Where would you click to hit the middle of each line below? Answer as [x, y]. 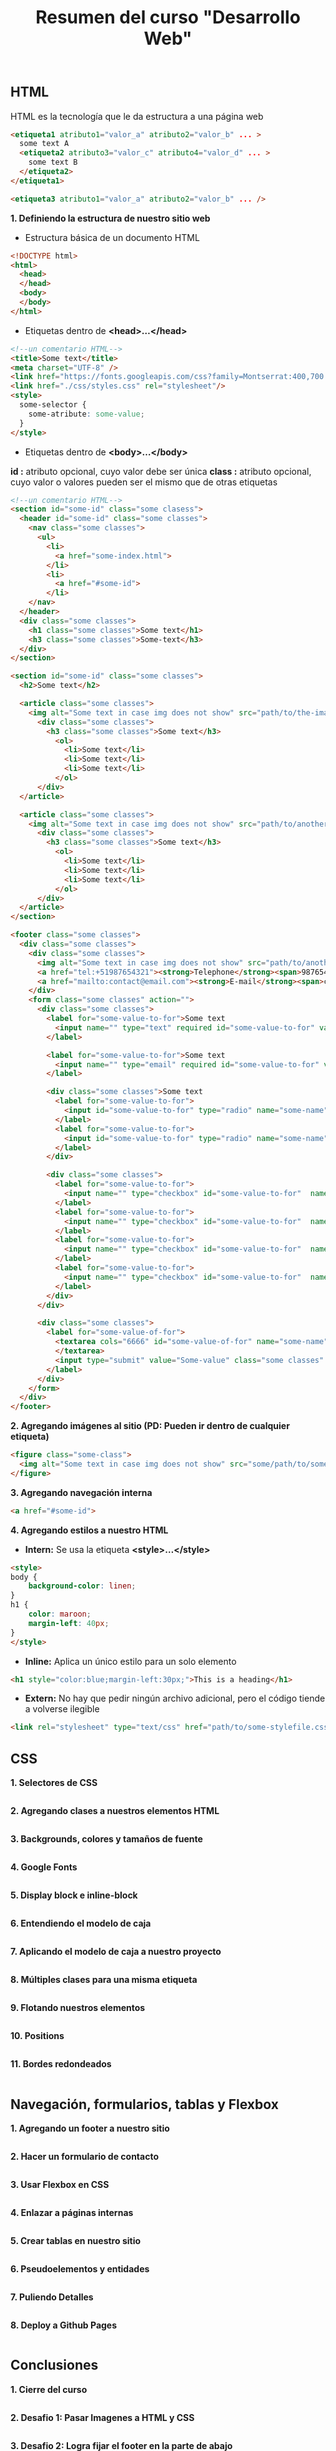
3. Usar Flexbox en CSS [60, 2184]
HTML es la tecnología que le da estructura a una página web [137, 116]
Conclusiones [54, 2365]
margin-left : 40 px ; [69, 1623]
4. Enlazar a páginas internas [72, 2212]
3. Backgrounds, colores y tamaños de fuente [106, 1839]
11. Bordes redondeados [61, 2064]
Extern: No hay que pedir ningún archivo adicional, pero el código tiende [175, 1698]
